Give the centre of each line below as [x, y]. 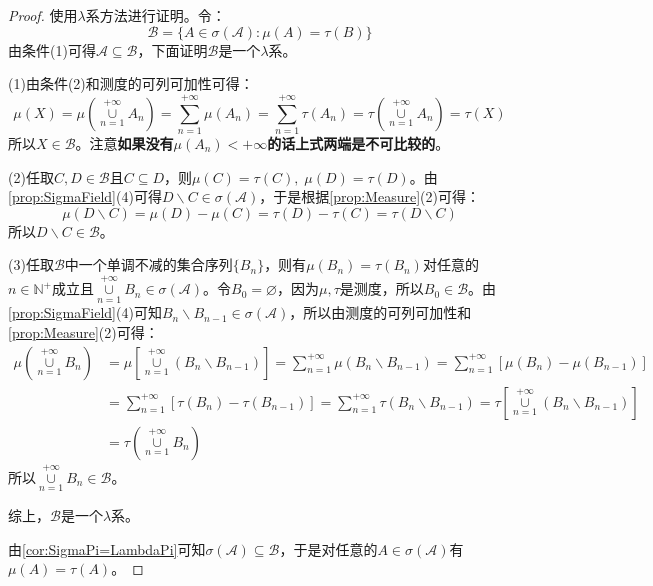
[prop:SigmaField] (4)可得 [85, 196]
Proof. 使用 [43, 15]
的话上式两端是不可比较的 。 [358, 142]
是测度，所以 [381, 288]
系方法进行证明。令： [155, 15]
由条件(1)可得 [52, 49]
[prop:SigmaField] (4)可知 [85, 312]
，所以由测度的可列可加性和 [380, 312]
